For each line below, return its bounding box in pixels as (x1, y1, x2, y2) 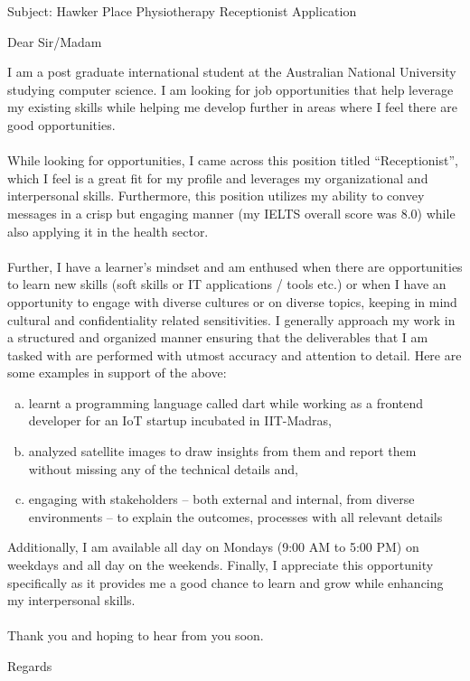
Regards (7, 657, 52, 675)
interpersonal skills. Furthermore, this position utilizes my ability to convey (7, 186, 425, 205)
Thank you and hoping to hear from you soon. (7, 626, 264, 645)
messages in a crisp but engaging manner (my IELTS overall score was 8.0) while (7, 203, 456, 222)
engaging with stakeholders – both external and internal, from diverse (28, 490, 415, 508)
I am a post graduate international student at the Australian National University (7, 62, 456, 81)
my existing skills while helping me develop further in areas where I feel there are (7, 98, 457, 117)
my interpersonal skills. (7, 591, 136, 610)
